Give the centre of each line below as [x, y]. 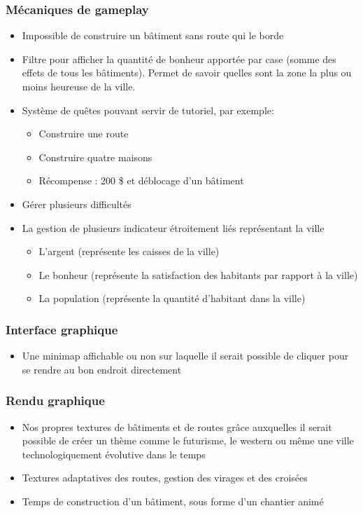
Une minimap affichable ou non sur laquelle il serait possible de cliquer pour [185, 356]
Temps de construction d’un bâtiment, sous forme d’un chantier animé [173, 501]
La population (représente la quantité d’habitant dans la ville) [172, 298]
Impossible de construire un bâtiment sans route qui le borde [153, 35]
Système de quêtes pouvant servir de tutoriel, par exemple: [148, 110]
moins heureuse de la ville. [79, 86]
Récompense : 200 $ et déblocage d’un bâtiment [141, 180]
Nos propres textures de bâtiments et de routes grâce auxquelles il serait [177, 426]
